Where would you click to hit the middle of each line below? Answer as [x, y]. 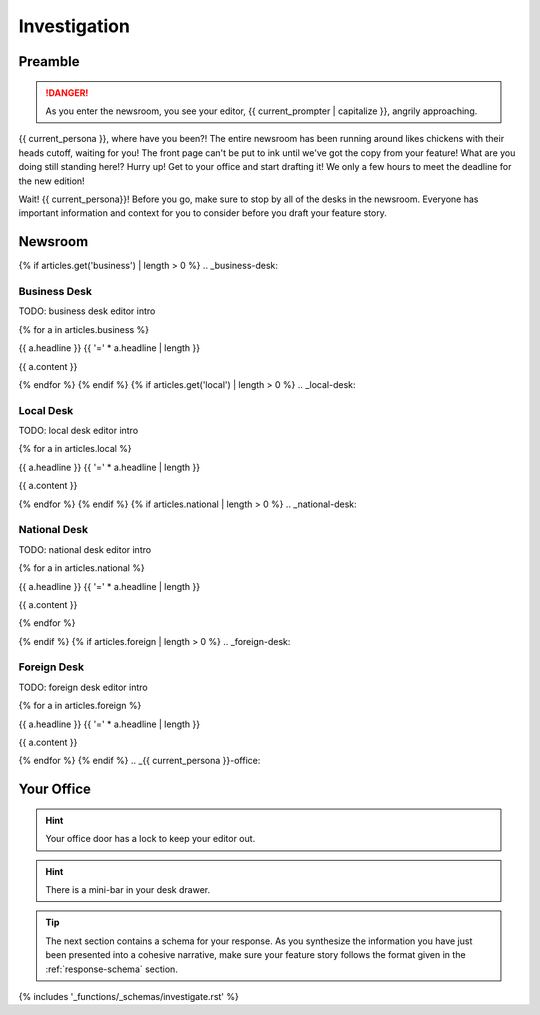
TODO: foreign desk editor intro [83, 687]
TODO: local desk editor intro [78, 431]
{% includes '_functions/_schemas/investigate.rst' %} [128, 996]
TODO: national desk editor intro [85, 549]
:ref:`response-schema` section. [112, 969]
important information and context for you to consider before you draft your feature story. [202, 213]
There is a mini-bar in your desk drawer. [127, 889]
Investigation [74, 26]
